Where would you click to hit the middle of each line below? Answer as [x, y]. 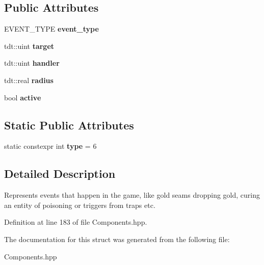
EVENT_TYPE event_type [51, 29]
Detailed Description [60, 174]
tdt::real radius [29, 80]
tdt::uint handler [32, 63]
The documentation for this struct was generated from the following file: [117, 239]
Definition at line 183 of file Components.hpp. [76, 222]
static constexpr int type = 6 [50, 146]
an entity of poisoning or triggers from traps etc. [80, 205]
